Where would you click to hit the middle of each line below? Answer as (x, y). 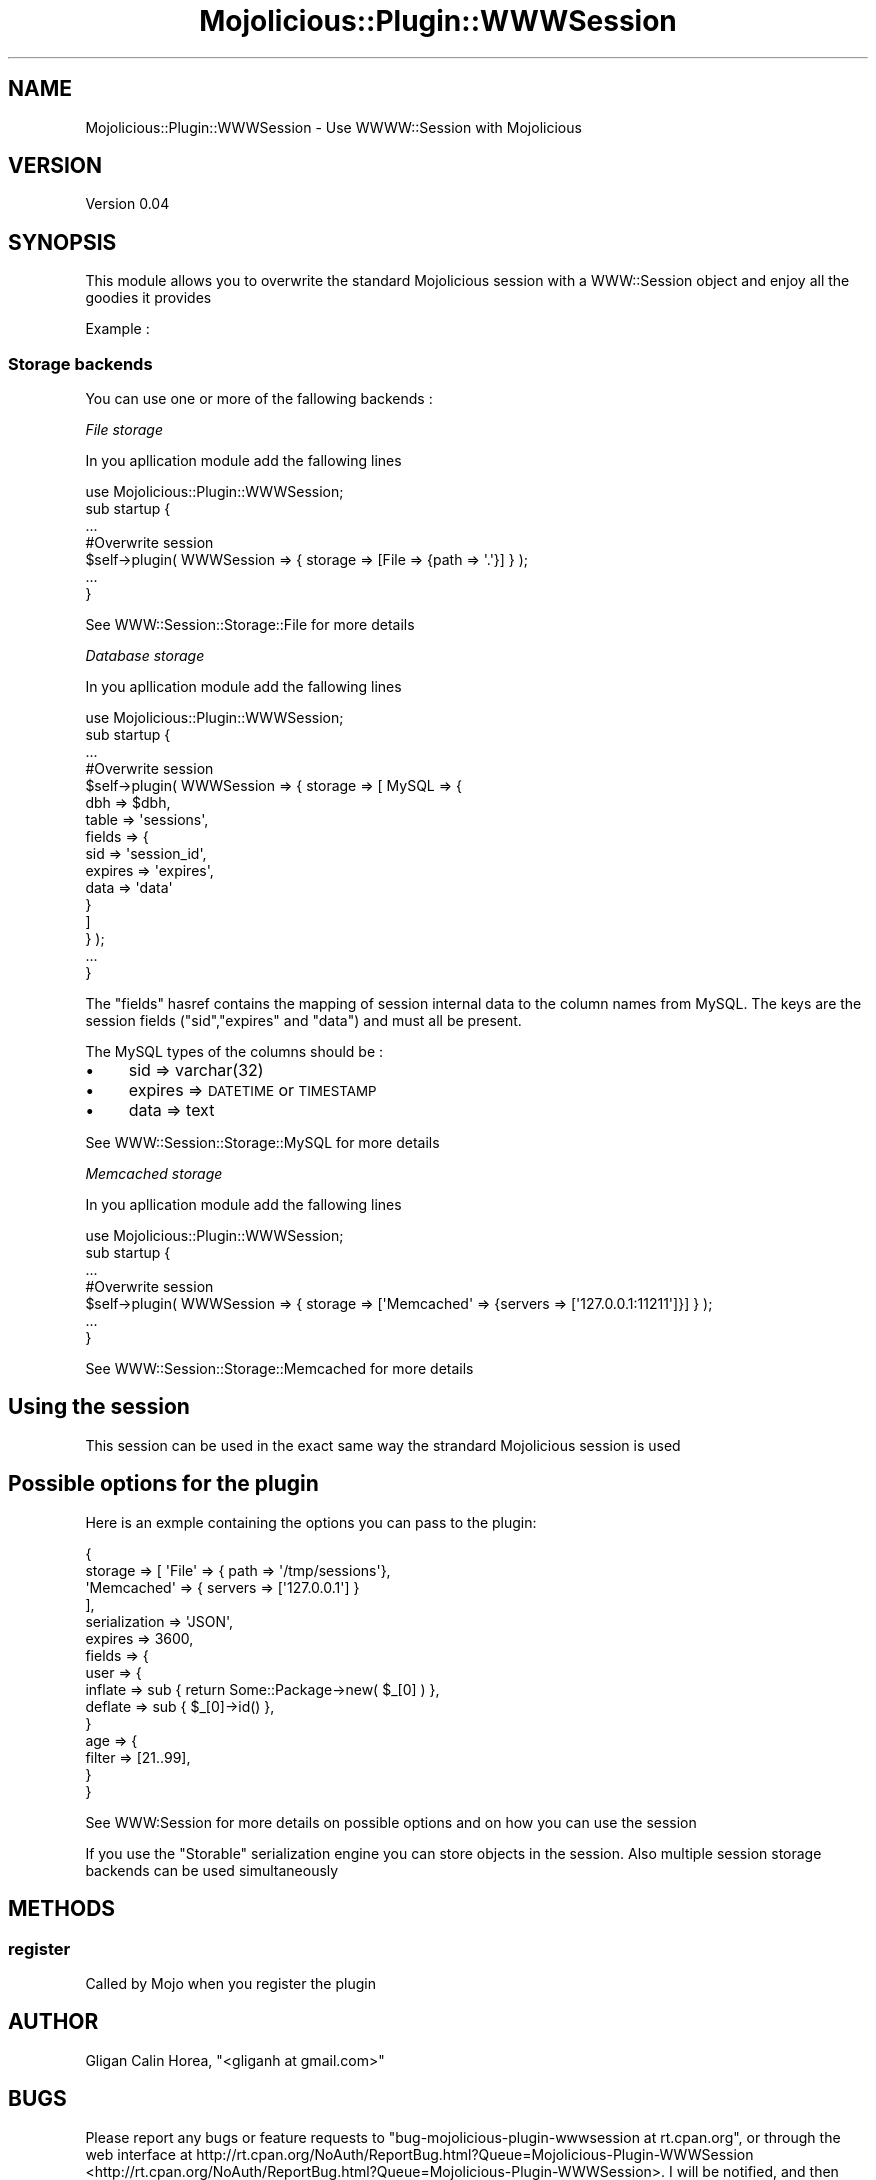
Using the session (99, 1407)
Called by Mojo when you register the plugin (230, 1983)
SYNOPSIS (62, 242)
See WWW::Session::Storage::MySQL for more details (262, 1143)
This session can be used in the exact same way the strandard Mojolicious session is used (383, 1445)
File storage (124, 430)
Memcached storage (154, 1174)
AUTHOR (53, 2022)
